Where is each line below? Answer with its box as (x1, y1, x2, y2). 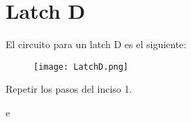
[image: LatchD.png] (33, 61, 129, 72)
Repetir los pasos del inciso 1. (6, 82, 132, 96)
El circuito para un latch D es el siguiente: (6, 37, 187, 52)
